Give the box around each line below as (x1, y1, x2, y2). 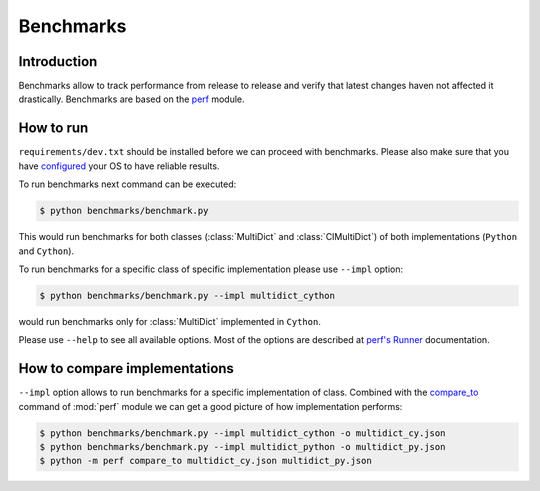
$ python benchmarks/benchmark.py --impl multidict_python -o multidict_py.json (39, 441, 446, 452)
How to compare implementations (18, 360, 235, 377)
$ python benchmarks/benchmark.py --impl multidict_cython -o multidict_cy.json (39, 427, 446, 439)
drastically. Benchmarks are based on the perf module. (18, 93, 245, 105)
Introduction (18, 53, 98, 70)
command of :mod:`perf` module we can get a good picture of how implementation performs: (18, 400, 403, 412)
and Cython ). (18, 245, 75, 257)
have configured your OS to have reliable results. (18, 160, 220, 172)
